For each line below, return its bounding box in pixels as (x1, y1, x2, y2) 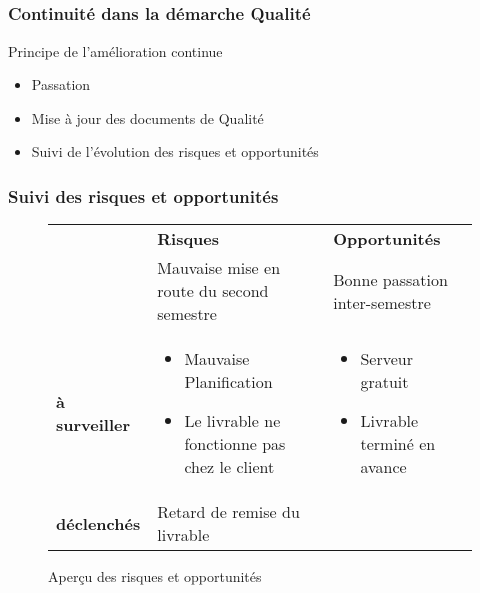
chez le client (184, 455, 275, 479)
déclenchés (56, 511, 141, 535)
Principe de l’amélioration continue (8, 40, 223, 61)
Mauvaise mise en (157, 256, 281, 280)
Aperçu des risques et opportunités (48, 566, 262, 587)
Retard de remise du (157, 500, 300, 524)
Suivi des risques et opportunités (8, 183, 279, 208)
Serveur (360, 347, 414, 371)
